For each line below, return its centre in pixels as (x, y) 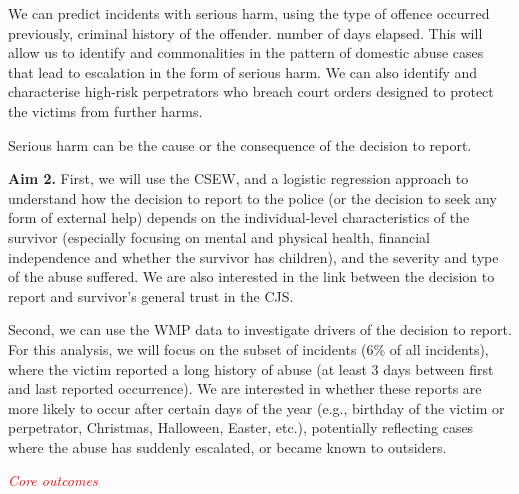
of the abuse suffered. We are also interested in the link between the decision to (251, 276)
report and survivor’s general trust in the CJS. (151, 295)
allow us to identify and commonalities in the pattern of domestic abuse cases (246, 52)
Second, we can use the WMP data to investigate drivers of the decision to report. (260, 329)
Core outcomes (53, 480)
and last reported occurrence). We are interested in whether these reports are (245, 388)
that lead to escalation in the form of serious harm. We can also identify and (243, 71)
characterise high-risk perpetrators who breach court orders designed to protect (251, 91)
